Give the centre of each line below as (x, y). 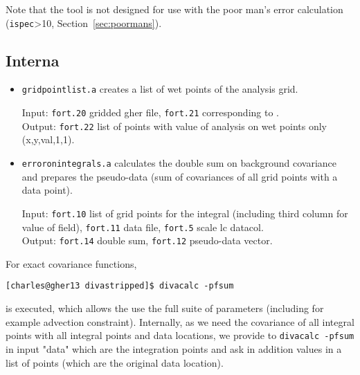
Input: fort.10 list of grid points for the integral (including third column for (185, 213)
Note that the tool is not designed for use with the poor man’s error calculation (174, 9)
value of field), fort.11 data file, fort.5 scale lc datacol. (143, 227)
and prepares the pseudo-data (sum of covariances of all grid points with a (180, 176)
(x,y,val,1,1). (48, 139)
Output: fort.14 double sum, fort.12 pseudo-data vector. (147, 240)
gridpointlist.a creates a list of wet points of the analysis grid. (160, 89)
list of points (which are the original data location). (115, 362)
